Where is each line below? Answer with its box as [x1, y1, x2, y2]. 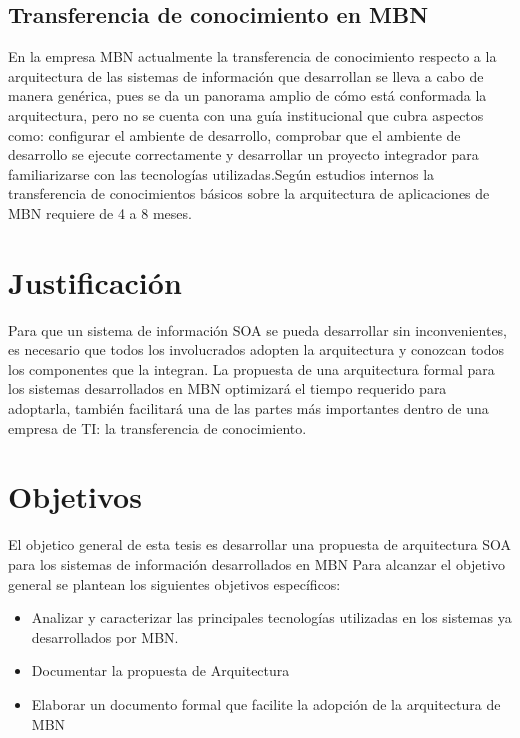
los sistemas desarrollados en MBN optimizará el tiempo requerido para [8, 378, 447, 399]
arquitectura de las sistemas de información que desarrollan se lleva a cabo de [8, 65, 484, 86]
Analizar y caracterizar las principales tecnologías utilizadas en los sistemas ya [31, 607, 512, 628]
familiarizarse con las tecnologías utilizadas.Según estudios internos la [8, 163, 435, 184]
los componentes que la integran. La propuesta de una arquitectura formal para [8, 358, 495, 379]
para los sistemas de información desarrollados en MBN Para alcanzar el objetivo [8, 553, 505, 574]
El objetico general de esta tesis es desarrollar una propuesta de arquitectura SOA [8, 534, 511, 555]
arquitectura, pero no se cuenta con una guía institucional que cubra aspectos [8, 104, 484, 125]
